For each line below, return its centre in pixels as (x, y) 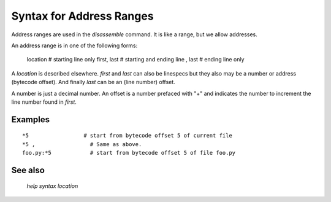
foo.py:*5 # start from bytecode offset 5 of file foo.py (129, 153)
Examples (31, 119)
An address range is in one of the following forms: (74, 45)
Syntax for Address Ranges (82, 16)
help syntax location (52, 186)
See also (28, 170)
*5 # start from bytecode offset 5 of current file (127, 136)
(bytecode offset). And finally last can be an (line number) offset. (93, 82)
